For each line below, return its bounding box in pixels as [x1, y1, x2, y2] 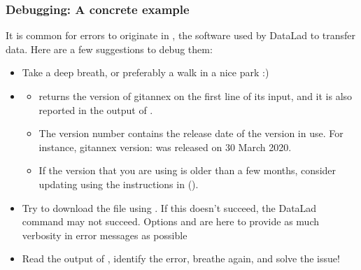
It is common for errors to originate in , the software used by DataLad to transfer [6, 28, 356, 43]
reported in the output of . [38, 102, 153, 117]
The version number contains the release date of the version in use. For [38, 126, 344, 141]
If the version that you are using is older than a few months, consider [38, 163, 337, 178]
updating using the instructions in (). [38, 176, 199, 191]
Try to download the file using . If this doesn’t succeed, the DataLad [22, 200, 317, 215]
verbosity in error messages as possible [22, 227, 187, 242]
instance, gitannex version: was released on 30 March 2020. [38, 139, 292, 154]
